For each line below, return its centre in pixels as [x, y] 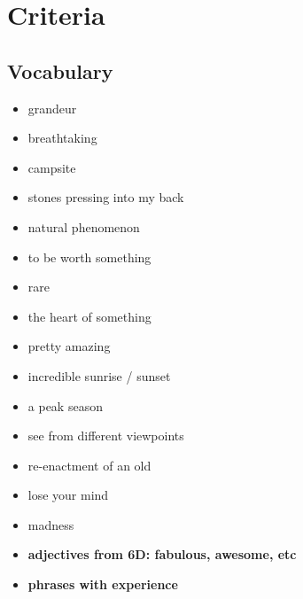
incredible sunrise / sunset [99, 375]
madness [51, 524]
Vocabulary [60, 70]
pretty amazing [69, 346]
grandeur [52, 108]
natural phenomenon [84, 226]
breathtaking [62, 138]
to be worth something [89, 257]
